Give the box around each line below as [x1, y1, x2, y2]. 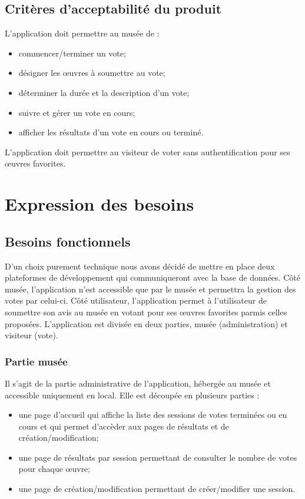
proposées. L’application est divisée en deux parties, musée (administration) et [5, 317, 288, 330]
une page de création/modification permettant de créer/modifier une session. [18, 483, 296, 495]
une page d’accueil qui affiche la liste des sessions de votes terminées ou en [18, 408, 287, 421]
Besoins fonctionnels [5, 232, 131, 250]
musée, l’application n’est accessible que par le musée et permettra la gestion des [5, 282, 296, 295]
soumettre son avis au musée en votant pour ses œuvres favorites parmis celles [5, 305, 287, 318]
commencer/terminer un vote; [18, 46, 126, 59]
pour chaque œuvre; [18, 463, 91, 475]
